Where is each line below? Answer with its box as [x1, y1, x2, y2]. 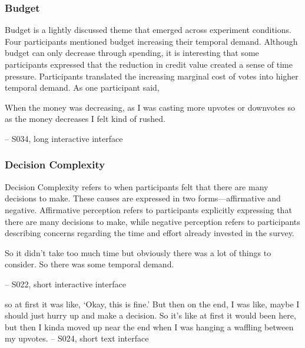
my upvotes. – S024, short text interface [5, 332, 149, 344]
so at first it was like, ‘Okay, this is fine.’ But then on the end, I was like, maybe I [5, 297, 300, 310]
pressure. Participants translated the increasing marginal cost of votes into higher [5, 69, 299, 82]
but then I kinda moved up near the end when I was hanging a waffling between [5, 320, 294, 333]
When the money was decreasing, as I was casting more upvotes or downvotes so [5, 101, 295, 113]
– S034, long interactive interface [5, 132, 123, 144]
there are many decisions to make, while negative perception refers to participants [5, 215, 300, 227]
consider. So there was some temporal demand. [5, 258, 174, 270]
